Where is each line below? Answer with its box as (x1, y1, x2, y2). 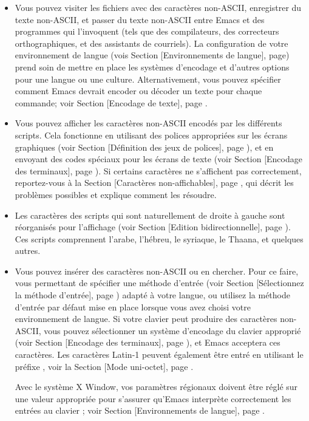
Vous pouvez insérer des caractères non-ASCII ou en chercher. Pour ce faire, (15, 264, 299, 277)
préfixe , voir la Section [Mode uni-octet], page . (15, 360, 194, 372)
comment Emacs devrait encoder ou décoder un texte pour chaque (15, 84, 262, 97)
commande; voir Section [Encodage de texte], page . (15, 96, 208, 109)
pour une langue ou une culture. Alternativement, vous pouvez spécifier (15, 72, 281, 85)
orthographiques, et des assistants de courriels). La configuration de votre (15, 36, 288, 49)
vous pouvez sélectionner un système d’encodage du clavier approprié (44, 324, 301, 337)
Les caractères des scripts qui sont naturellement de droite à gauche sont (15, 208, 285, 221)
